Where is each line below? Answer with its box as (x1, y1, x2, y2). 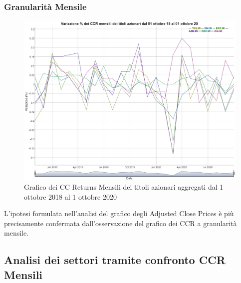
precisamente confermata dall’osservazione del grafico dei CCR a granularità (4, 218, 237, 228)
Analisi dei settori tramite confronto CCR (4, 252, 226, 268)
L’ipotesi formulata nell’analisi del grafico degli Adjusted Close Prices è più (4, 208, 234, 219)
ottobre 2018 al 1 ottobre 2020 (24, 191, 117, 202)
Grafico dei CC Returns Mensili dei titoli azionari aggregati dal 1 (24, 182, 224, 192)
